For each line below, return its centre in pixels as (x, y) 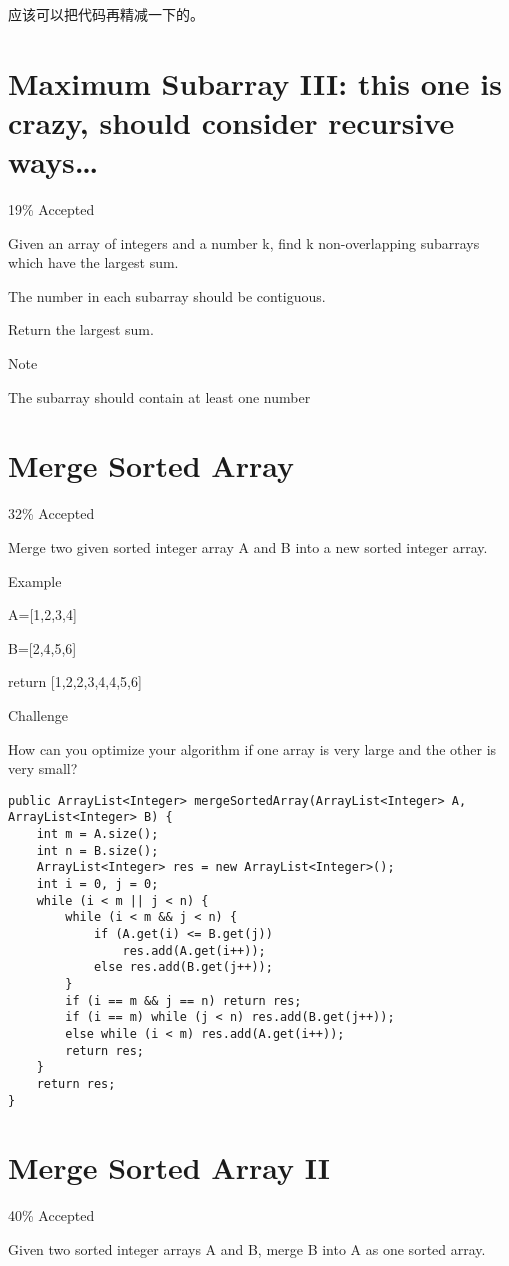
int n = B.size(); (97, 850)
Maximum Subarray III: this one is (255, 82)
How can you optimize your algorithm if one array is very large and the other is (252, 748)
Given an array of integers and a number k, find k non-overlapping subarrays (244, 242)
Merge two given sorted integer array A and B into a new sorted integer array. (248, 546)
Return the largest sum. (81, 329)
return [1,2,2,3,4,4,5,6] (75, 681)
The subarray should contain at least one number (159, 396)
